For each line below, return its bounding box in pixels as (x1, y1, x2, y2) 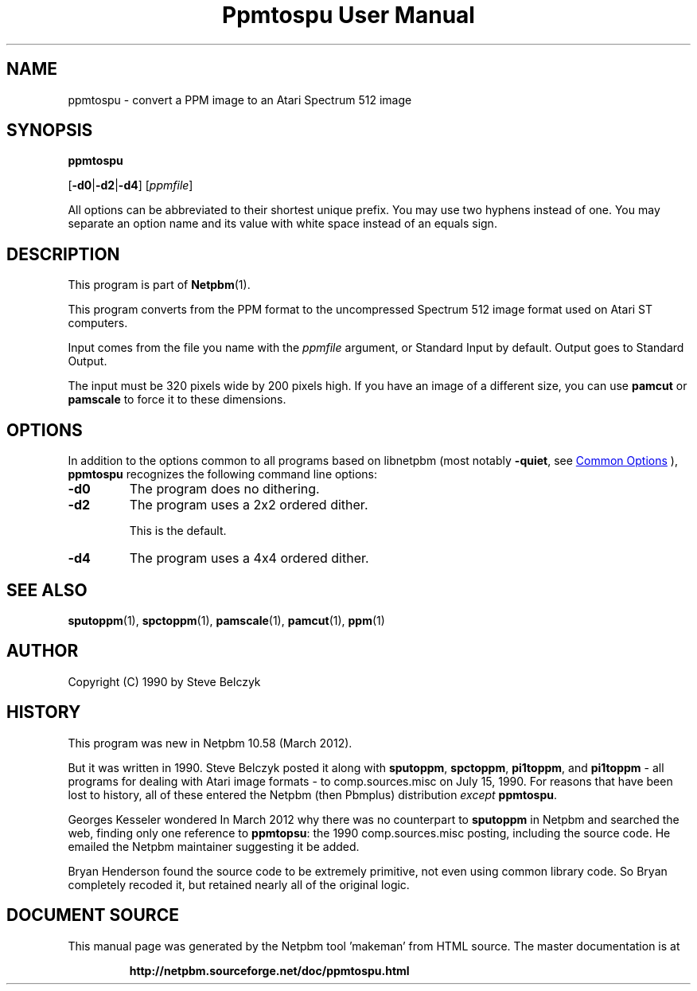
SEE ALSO (6, 579, 88, 600)
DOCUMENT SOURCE (6, 905, 179, 926)
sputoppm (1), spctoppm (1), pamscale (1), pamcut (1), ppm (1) (68, 613, 385, 627)
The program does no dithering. (129, 481, 320, 497)
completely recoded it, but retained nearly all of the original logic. (68, 877, 410, 892)
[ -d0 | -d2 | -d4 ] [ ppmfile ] (68, 178, 193, 193)
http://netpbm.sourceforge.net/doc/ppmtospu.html (129, 963, 410, 977)
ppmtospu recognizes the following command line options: (68, 467, 378, 482)
